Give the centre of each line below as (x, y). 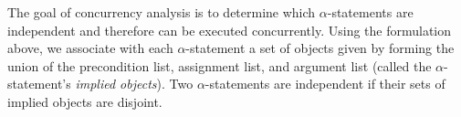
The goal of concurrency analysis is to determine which (162, 12)
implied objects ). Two (134, 84)
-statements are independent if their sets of (325, 84)
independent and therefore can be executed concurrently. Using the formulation (230, 30)
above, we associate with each (90, 48)
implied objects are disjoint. (85, 101)
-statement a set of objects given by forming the (320, 48)
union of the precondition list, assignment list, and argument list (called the (220, 65)
